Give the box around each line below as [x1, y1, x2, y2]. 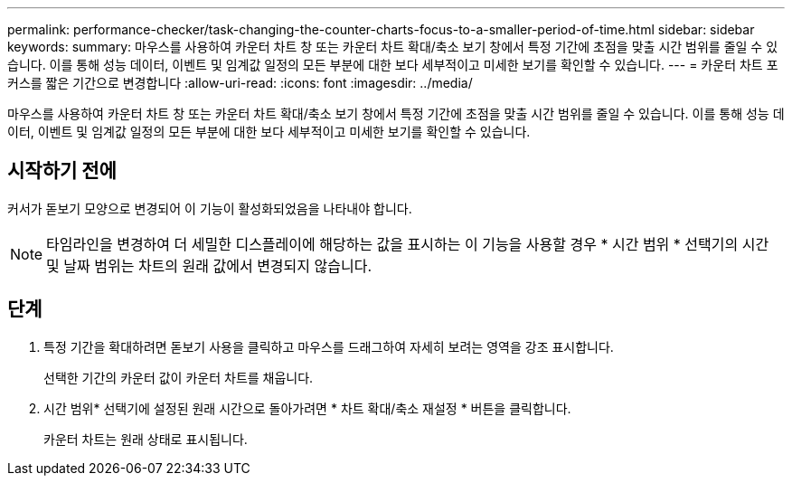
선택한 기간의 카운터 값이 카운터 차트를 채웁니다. [43, 369, 314, 385]
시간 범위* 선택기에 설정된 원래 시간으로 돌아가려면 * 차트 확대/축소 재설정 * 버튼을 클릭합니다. [43, 400, 571, 416]
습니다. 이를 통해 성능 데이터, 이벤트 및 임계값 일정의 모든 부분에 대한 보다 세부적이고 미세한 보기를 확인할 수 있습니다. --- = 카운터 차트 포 [7, 57, 778, 72]
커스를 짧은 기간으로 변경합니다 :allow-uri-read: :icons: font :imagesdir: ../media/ [7, 75, 473, 90]
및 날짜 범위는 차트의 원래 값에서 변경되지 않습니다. [46, 256, 372, 275]
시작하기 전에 [7, 159, 117, 183]
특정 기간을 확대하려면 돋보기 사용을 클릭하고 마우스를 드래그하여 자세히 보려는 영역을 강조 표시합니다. [43, 338, 614, 355]
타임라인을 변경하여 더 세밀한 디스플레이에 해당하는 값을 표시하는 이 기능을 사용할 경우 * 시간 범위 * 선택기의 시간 [46, 234, 769, 253]
